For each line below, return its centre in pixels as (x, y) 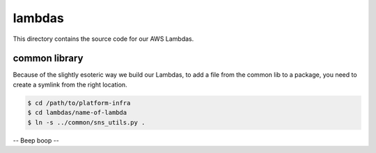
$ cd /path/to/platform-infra (79, 103)
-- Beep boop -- (36, 140)
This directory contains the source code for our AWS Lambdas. (103, 39)
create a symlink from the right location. (70, 84)
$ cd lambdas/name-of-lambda (77, 113)
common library (48, 58)
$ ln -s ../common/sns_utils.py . (86, 122)
